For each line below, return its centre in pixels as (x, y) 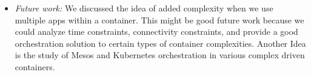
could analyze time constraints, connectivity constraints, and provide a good (156, 31)
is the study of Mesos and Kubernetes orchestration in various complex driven (160, 55)
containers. (35, 66)
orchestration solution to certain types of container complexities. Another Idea (160, 43)
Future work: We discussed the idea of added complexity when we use (144, 8)
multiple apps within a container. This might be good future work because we (159, 19)
